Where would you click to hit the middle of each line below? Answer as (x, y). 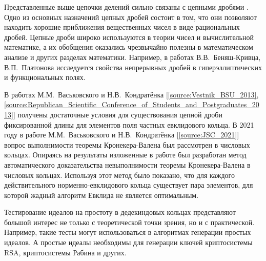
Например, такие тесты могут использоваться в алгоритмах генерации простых (128, 232)
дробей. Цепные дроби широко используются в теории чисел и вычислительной (129, 37)
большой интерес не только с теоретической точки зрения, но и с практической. (129, 222)
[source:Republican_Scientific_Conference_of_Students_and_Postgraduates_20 (132, 104)
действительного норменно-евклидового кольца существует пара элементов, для (129, 185)
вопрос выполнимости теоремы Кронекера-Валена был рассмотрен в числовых (127, 144)
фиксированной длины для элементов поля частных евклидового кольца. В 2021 (129, 124)
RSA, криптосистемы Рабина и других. (65, 252)
